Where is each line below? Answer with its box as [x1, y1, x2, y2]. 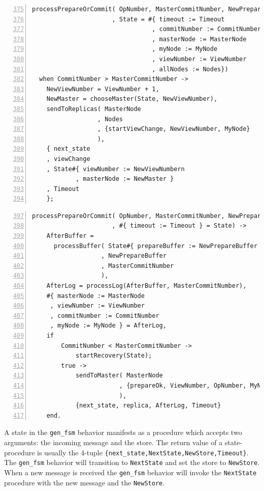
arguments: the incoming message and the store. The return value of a [4, 437, 223, 447]
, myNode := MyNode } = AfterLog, [50, 322, 167, 330]
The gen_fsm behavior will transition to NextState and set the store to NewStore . [4, 457, 260, 468]
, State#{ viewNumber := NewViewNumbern [46, 165, 185, 173]
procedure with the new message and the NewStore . [4, 477, 165, 487]
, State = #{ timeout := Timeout [112, 15, 225, 23]
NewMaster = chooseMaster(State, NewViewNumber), [46, 95, 218, 103]
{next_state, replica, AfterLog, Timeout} [75, 402, 221, 410]
